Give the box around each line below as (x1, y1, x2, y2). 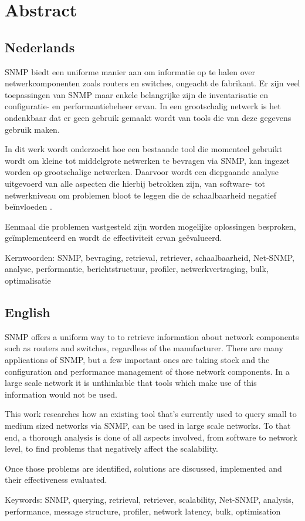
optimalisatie (5, 274, 51, 287)
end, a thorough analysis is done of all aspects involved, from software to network (5, 431, 297, 443)
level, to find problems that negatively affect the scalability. (5, 442, 218, 455)
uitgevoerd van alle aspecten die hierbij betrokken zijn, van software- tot (5, 177, 266, 189)
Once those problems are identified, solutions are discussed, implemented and (5, 462, 282, 474)
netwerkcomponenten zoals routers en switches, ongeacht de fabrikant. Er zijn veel (5, 77, 300, 89)
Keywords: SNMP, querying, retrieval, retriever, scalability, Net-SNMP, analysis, (5, 493, 294, 505)
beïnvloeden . (5, 200, 52, 213)
